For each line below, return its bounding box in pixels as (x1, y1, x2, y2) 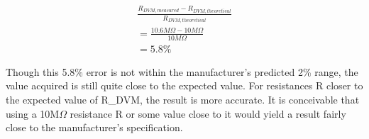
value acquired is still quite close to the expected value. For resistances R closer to (6, 78, 363, 93)
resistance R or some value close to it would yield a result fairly (70, 106, 346, 121)
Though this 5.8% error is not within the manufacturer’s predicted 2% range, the (6, 64, 358, 79)
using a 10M (6, 106, 60, 121)
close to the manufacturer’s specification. (6, 120, 183, 135)
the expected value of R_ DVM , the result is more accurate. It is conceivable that (6, 92, 360, 107)
